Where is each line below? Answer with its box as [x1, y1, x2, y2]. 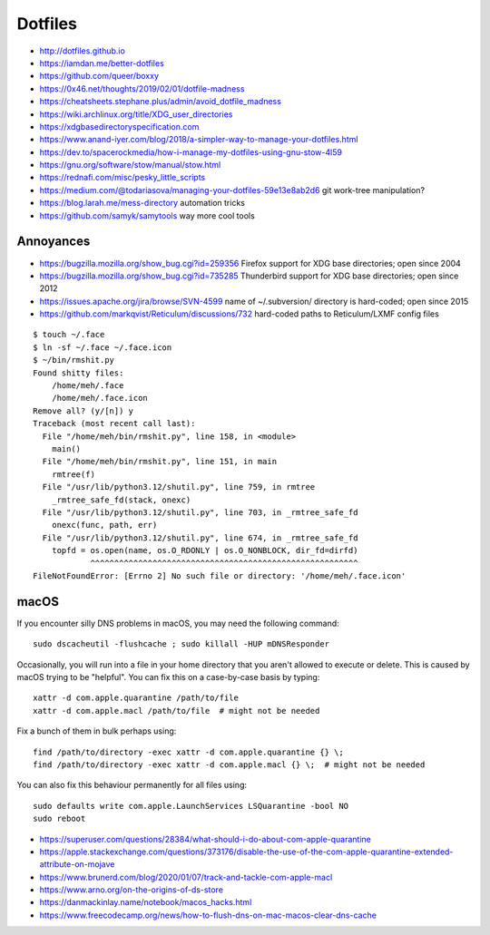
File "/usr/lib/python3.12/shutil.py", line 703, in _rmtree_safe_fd [42, 507, 358, 517]
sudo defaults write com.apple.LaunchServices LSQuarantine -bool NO [33, 801, 349, 811]
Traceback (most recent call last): [33, 418, 196, 429]
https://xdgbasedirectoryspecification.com [39, 121, 200, 131]
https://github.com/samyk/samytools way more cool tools [39, 209, 256, 221]
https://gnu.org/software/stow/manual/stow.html [39, 160, 221, 170]
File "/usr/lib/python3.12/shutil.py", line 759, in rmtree [42, 482, 316, 492]
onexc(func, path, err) [51, 520, 158, 531]
